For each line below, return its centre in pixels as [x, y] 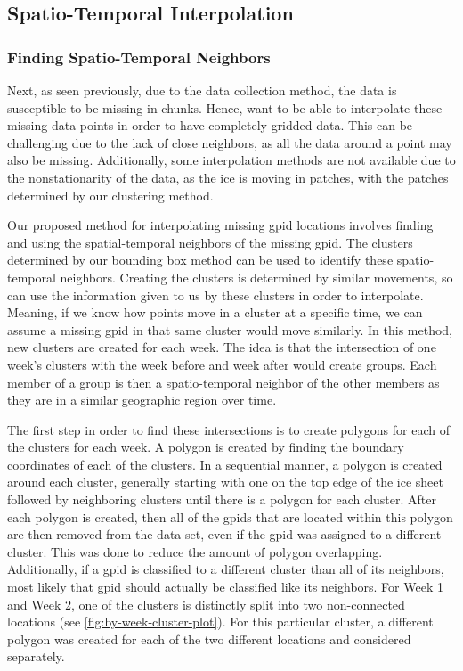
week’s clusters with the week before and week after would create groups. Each [222, 364]
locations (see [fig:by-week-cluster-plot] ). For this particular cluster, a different [220, 622]
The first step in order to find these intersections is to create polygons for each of [228, 429]
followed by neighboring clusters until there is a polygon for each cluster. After [222, 499]
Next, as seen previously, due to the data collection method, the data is [202, 90]
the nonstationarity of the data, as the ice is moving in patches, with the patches [228, 177]
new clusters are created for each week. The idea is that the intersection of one [222, 347]
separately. [36, 656]
